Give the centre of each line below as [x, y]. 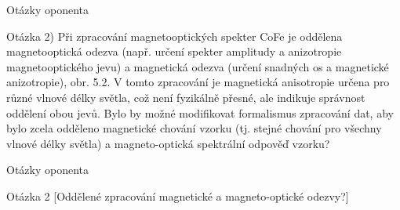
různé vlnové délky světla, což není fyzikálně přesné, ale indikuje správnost [186, 97]
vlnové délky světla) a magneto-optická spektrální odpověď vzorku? [168, 143]
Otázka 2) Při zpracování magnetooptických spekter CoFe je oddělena [175, 36]
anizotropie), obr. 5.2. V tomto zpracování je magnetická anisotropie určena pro [198, 82]
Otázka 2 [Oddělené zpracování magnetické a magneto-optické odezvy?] [178, 196]
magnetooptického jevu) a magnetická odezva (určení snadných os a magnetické [198, 66]
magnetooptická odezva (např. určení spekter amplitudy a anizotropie [174, 51]
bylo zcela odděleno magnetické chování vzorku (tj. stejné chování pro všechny [194, 128]
